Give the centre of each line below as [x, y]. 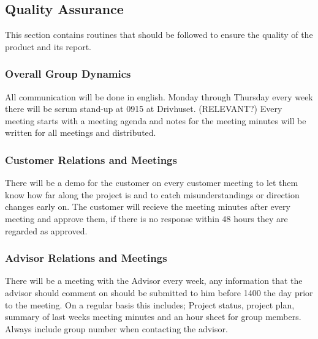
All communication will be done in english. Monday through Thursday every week [159, 96]
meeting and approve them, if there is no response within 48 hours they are [146, 218]
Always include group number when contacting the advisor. [116, 328]
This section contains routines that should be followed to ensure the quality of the [159, 35]
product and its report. [48, 46]
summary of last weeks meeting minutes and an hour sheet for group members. [153, 317]
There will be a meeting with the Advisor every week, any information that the [154, 281]
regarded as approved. [46, 230]
